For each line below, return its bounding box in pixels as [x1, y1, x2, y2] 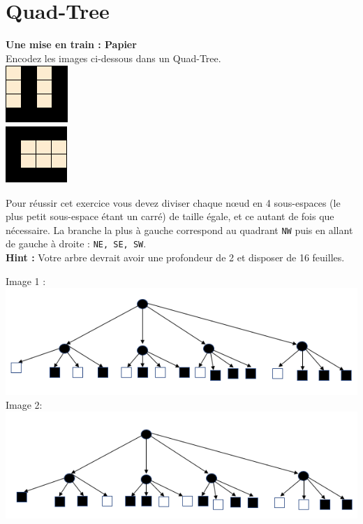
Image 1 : [6, 273, 46, 288]
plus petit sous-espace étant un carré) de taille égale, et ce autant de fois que [6, 209, 334, 224]
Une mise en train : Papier [6, 37, 137, 52]
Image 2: [6, 397, 43, 412]
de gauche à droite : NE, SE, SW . [6, 236, 147, 251]
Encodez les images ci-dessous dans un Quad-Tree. [6, 50, 221, 65]
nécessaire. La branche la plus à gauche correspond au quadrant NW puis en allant [6, 222, 353, 237]
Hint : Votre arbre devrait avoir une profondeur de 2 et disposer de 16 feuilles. [6, 250, 345, 264]
